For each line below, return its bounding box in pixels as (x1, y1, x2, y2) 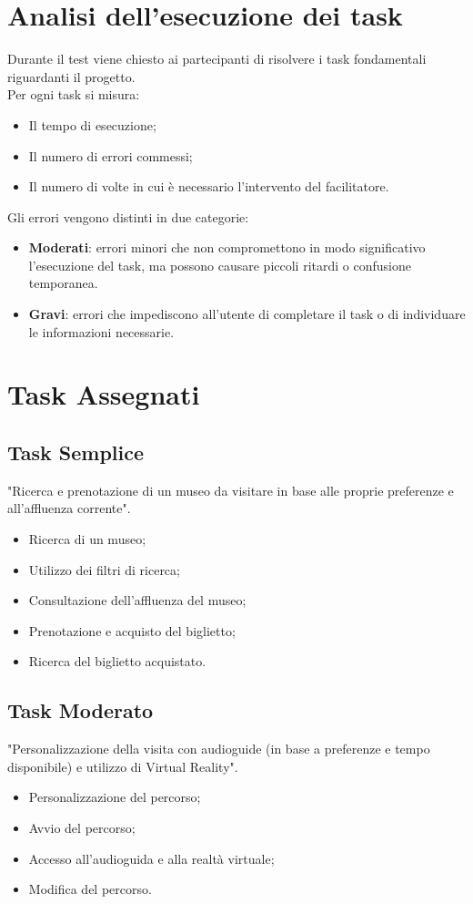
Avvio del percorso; (28, 817, 136, 837)
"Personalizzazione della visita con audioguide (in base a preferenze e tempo (7, 739, 430, 758)
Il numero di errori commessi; (28, 146, 193, 165)
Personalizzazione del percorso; (28, 787, 201, 806)
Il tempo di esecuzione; (28, 115, 156, 134)
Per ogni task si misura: (7, 85, 140, 104)
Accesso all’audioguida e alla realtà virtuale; (28, 848, 275, 868)
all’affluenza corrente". (7, 498, 131, 518)
